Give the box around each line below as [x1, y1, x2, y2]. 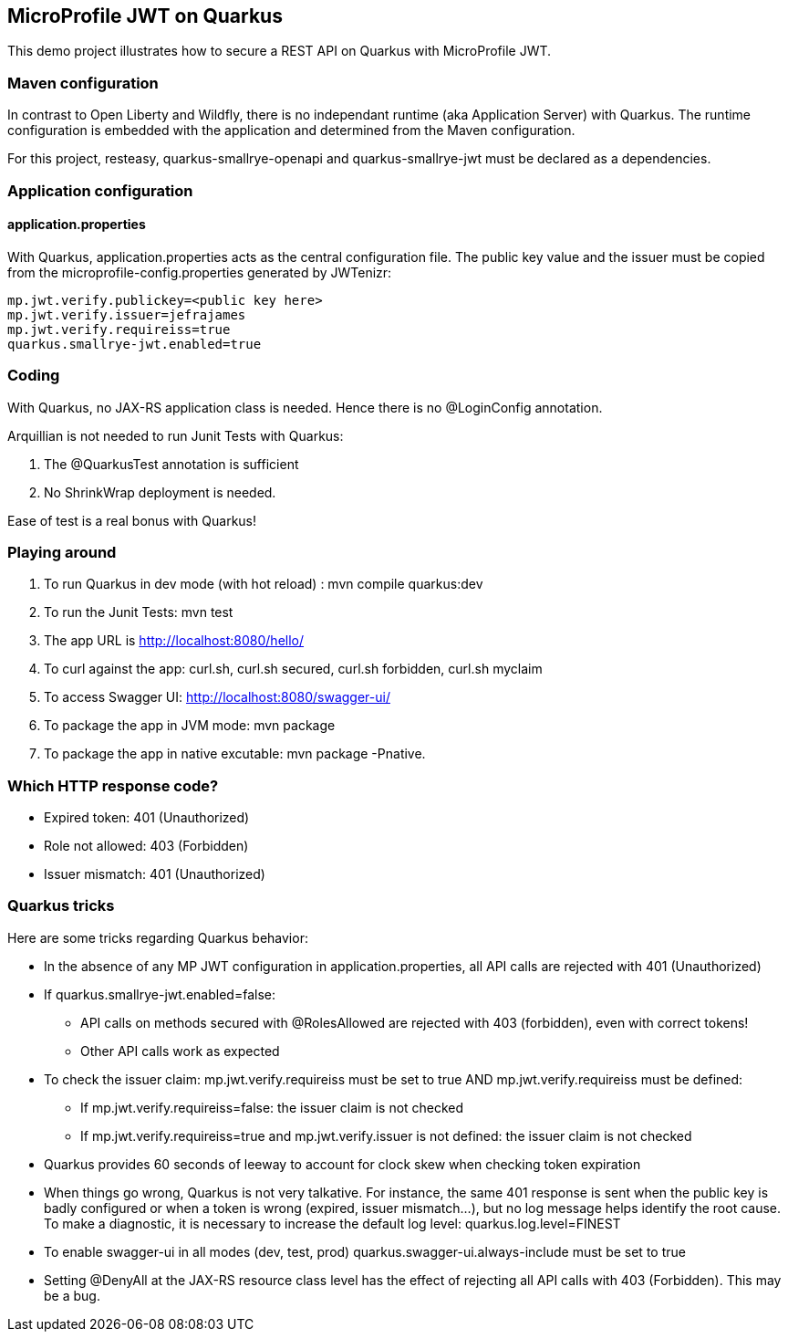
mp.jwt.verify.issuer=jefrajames [7, 307, 246, 322]
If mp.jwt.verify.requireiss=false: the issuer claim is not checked [80, 1099, 464, 1115]
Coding [7, 366, 60, 385]
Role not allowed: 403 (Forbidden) [44, 838, 249, 854]
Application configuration [7, 181, 193, 200]
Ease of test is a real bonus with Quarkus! [7, 512, 257, 528]
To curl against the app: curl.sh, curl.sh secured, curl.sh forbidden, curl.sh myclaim [44, 661, 543, 677]
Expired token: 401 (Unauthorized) [44, 810, 250, 826]
